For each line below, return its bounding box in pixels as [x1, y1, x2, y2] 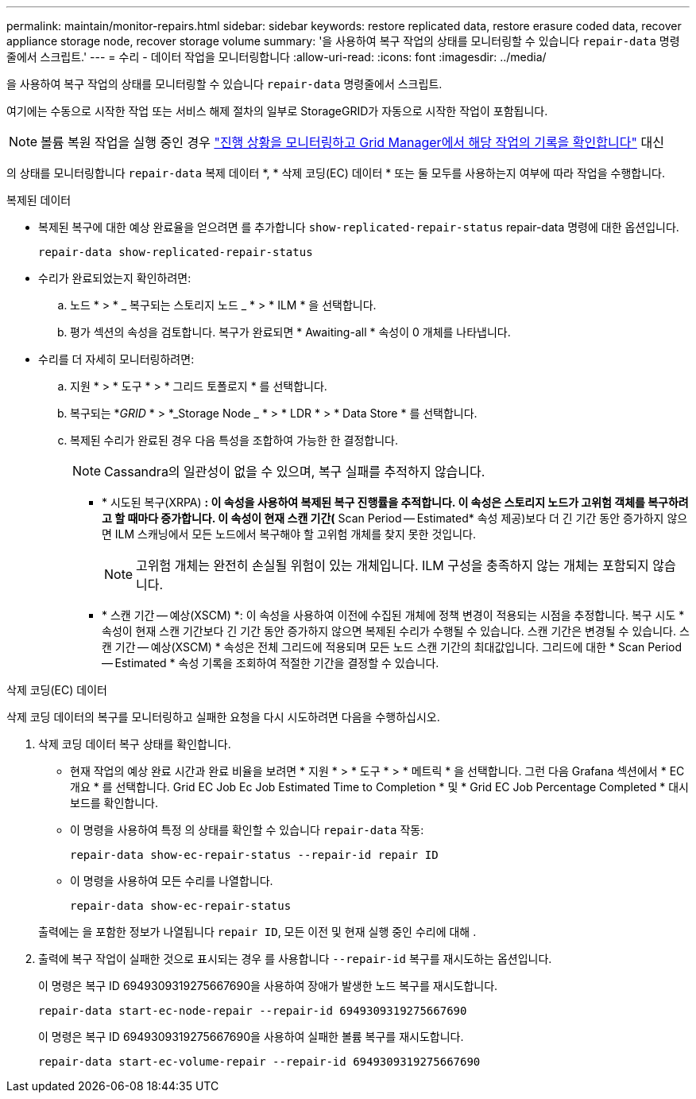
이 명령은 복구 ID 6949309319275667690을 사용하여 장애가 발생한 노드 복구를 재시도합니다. [38, 979, 498, 992]
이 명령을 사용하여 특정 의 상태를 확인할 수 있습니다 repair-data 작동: [70, 823, 424, 837]
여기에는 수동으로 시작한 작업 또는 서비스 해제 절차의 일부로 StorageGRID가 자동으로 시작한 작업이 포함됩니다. [6, 104, 548, 118]
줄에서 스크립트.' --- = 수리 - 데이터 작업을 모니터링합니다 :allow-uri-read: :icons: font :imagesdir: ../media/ [6, 50, 547, 64]
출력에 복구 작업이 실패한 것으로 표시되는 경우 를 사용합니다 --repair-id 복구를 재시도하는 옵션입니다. [38, 952, 552, 965]
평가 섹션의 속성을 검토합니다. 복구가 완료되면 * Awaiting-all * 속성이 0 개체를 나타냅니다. [70, 325, 511, 339]
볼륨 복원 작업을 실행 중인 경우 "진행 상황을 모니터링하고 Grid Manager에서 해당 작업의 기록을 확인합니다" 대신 [41, 134, 664, 150]
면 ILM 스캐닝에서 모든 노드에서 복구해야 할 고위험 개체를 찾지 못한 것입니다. [102, 527, 476, 541]
